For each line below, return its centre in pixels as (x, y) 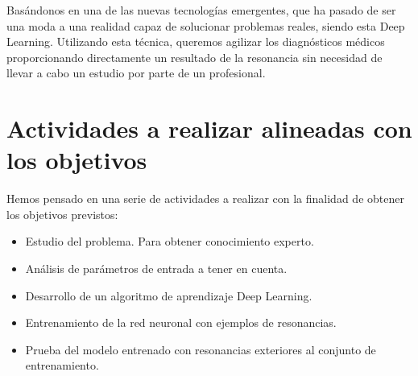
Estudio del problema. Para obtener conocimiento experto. (170, 241)
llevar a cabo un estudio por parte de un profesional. (136, 73)
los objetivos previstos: (62, 214)
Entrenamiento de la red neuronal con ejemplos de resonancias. (181, 322)
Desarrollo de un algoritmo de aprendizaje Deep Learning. (169, 295)
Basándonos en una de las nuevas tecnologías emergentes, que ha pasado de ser (201, 10)
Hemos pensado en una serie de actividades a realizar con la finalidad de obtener (205, 198)
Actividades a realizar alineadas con (209, 128)
